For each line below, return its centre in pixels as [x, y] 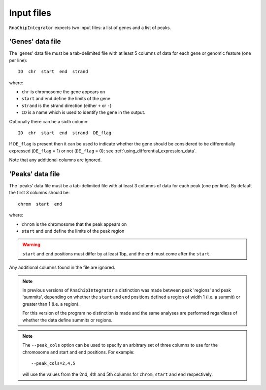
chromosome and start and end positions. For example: [79, 352]
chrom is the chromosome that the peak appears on [74, 224]
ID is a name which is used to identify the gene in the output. [83, 112]
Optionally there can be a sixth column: [49, 121]
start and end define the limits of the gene [66, 99]
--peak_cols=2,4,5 [53, 363]
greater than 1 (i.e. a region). [51, 304]
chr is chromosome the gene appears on [63, 92]
